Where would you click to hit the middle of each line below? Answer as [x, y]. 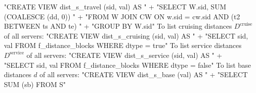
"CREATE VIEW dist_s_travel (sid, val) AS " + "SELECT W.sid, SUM [115, 6]
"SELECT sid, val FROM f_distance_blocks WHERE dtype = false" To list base [128, 65]
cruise [246, 24]
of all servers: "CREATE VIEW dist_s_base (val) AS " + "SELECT [144, 74]
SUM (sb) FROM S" [35, 84]
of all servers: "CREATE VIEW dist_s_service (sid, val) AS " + [124, 55]
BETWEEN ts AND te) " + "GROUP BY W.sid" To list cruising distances [118, 26]
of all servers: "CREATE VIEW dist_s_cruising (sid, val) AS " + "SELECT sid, [126, 35]
